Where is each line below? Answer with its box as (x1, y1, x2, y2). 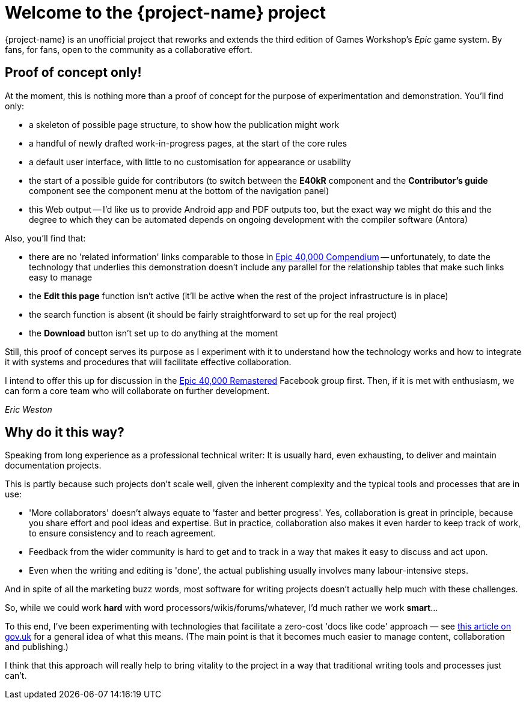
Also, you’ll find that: (5, 232, 86, 243)
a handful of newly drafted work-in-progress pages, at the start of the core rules (29, 138, 347, 148)
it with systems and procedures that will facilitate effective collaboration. (5, 356, 292, 367)
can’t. (5, 670, 27, 681)
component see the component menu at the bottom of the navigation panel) (29, 185, 329, 196)
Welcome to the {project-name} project (5, 2, 326, 23)
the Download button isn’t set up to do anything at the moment (29, 327, 278, 338)
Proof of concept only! (5, 65, 142, 80)
